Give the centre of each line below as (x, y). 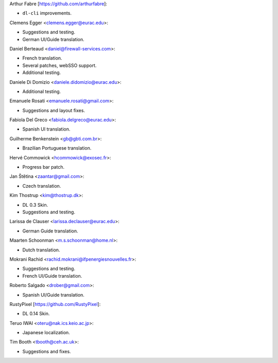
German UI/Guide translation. (53, 39)
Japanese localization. (46, 333)
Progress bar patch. (43, 167)
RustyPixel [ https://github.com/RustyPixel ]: (55, 304)
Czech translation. (42, 186)
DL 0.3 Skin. (35, 205)
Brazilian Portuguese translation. (57, 148)
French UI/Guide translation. (52, 276)
